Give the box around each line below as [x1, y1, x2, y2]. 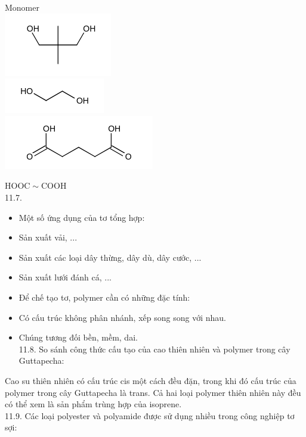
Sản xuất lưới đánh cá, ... [18, 271, 112, 283]
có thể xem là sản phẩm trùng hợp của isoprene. [5, 398, 182, 410]
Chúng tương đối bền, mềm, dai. [18, 331, 138, 344]
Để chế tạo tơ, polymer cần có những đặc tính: [18, 291, 190, 303]
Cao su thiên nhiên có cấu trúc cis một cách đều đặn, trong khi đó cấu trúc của [5, 374, 296, 386]
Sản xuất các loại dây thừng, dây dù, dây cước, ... [18, 251, 202, 263]
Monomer [5, 1, 39, 13]
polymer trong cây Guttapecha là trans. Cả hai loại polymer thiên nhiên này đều [5, 386, 301, 398]
